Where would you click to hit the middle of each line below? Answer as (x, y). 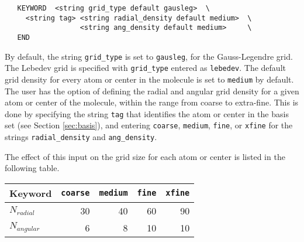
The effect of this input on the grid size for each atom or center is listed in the (145, 156)
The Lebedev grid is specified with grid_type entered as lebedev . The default (145, 68)
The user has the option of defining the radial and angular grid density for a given (152, 91)
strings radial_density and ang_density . (81, 137)
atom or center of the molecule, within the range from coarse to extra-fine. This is (152, 102)
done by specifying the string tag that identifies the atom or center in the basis (147, 113)
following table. (32, 168)
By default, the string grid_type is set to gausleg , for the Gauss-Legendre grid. (149, 56)
